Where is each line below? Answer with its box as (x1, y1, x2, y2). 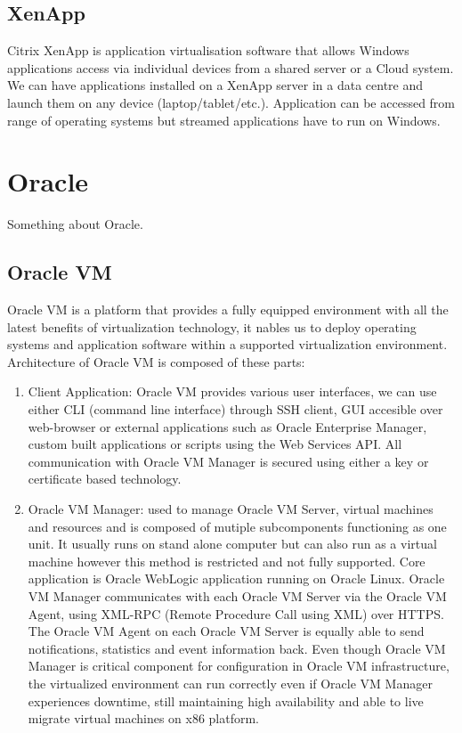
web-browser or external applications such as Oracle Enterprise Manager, (28, 417, 427, 436)
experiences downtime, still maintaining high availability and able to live (28, 691, 424, 710)
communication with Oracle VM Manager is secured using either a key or (28, 452, 429, 470)
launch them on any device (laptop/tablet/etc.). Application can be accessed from (7, 93, 456, 111)
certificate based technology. (28, 469, 182, 488)
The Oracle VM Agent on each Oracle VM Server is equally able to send (28, 622, 425, 640)
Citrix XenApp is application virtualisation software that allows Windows (7, 41, 409, 60)
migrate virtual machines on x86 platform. (28, 709, 260, 728)
